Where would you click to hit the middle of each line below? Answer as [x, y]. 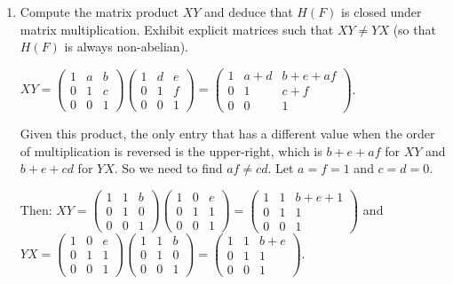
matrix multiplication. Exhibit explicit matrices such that [177, 29]
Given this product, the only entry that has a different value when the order [227, 133]
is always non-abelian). [126, 47]
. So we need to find [168, 168]
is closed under [381, 12]
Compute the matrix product [99, 12]
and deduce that [249, 12]
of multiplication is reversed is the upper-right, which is [171, 150]
